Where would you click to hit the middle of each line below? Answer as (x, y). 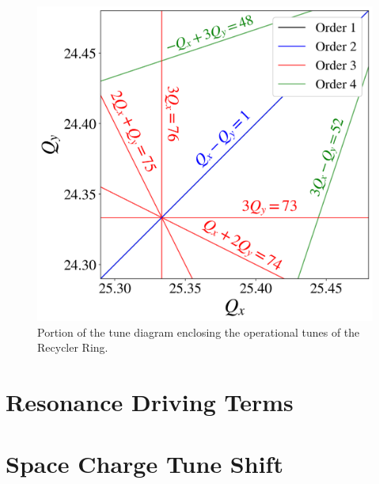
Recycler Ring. (73, 347)
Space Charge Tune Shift (144, 464)
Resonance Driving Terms (150, 402)
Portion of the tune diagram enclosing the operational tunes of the (199, 332)
